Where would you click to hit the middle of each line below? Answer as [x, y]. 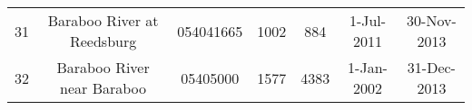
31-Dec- [431, 67]
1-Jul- [368, 20]
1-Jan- [368, 67]
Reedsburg [103, 41]
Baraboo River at [103, 20]
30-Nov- [432, 20]
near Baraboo [103, 88]
